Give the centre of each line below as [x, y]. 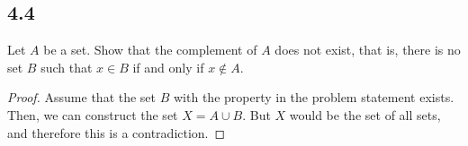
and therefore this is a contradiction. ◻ [117, 132]
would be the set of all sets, [365, 114]
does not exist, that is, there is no [368, 50]
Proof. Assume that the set [82, 97]
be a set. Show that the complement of [150, 50]
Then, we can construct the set [93, 114]
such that [67, 67]
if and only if [168, 67]
